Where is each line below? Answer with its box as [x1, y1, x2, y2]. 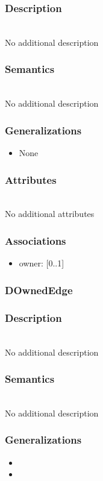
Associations [5, 233, 66, 248]
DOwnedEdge [5, 282, 73, 297]
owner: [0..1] [19, 257, 64, 269]
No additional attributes [5, 207, 95, 220]
